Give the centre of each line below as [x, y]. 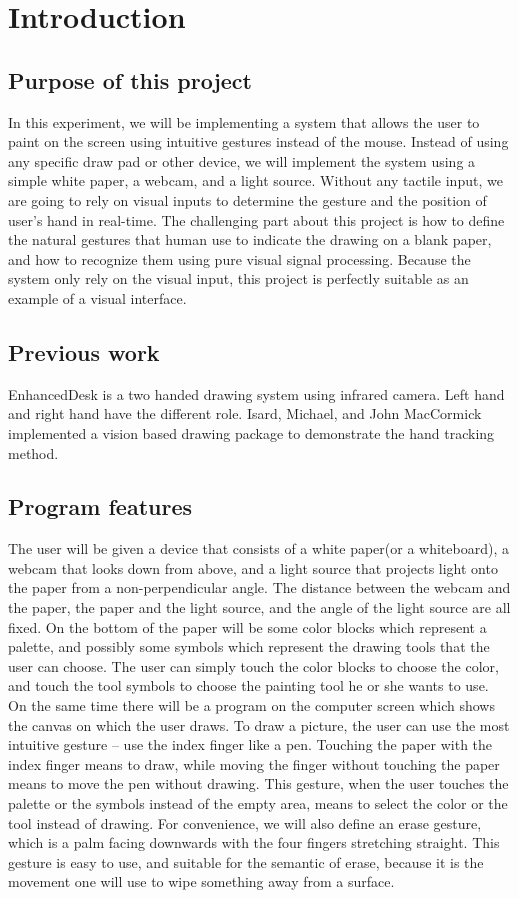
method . [33, 452]
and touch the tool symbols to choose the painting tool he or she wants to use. [248, 685]
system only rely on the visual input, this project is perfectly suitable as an [238, 278]
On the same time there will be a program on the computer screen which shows [251, 705]
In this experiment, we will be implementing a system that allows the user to [244, 121]
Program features [100, 506]
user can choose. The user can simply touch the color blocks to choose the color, [253, 665]
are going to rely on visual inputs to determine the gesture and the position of [247, 199]
